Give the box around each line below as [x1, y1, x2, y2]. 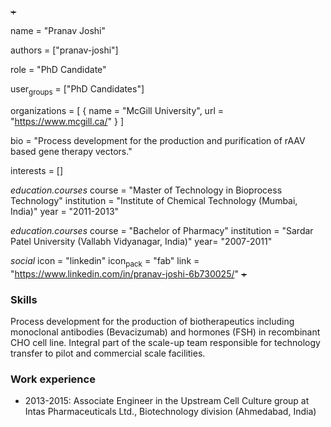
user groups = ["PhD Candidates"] [10, 83, 145, 97]
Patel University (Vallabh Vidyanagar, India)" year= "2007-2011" [10, 235, 273, 247]
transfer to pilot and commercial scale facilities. [10, 347, 206, 359]
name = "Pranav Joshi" [10, 25, 106, 36]
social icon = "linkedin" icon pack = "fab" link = [10, 254, 200, 269]
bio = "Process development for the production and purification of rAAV [10, 134, 306, 146]
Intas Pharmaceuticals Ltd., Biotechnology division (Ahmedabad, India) [24, 406, 317, 418]
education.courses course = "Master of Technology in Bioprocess [10, 184, 283, 196]
